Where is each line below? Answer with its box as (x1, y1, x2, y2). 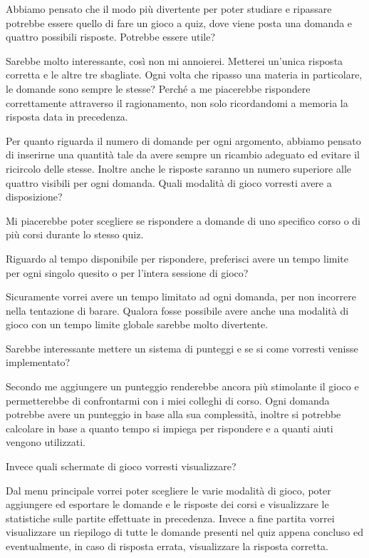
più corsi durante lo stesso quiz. (6, 227, 144, 242)
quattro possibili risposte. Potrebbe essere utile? (6, 29, 216, 44)
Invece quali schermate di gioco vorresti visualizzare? (6, 459, 237, 474)
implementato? (6, 355, 71, 370)
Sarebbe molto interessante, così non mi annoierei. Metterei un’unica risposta (6, 53, 343, 68)
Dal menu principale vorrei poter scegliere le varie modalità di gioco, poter (6, 482, 331, 497)
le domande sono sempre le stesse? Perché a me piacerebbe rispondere (6, 81, 311, 96)
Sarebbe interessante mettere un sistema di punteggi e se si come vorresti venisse (6, 340, 358, 355)
